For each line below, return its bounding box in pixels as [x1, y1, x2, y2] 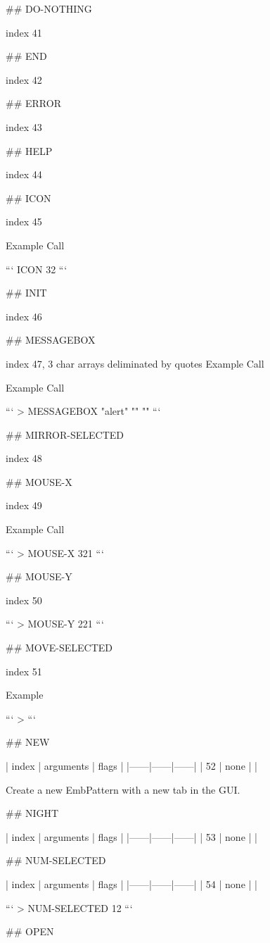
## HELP [6, 143, 53, 158]
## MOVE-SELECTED [6, 640, 113, 655]
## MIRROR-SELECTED [6, 427, 124, 442]
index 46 [6, 308, 42, 323]
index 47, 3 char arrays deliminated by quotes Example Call [6, 356, 264, 370]
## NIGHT [6, 806, 59, 820]
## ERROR [6, 96, 61, 111]
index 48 [6, 451, 42, 466]
